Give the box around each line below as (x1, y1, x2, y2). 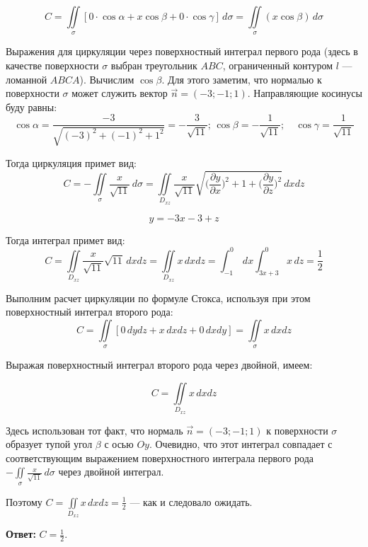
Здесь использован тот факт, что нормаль (6, 422, 183, 437)
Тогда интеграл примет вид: (6, 232, 125, 247)
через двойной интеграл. (58, 464, 164, 479)
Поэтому (6, 494, 42, 509)
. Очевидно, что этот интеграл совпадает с (149, 437, 333, 451)
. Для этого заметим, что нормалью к (161, 71, 322, 86)
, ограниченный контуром (222, 57, 333, 72)
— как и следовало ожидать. (130, 494, 253, 509)
